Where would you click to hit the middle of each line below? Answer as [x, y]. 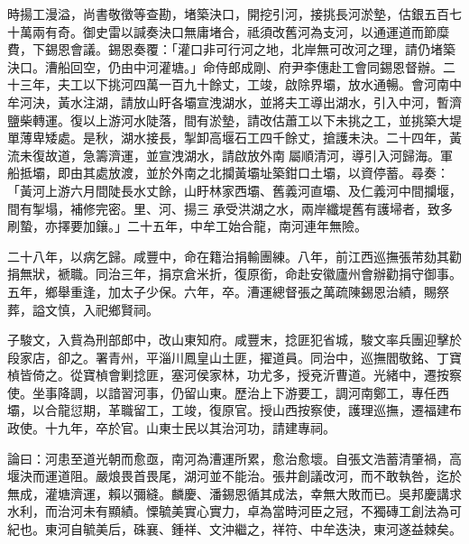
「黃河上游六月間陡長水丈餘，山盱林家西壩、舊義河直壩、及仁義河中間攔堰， [234, 190]
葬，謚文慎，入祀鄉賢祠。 [83, 309]
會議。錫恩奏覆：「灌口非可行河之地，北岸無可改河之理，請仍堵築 [262, 49]
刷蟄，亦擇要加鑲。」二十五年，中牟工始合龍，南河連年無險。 [187, 226]
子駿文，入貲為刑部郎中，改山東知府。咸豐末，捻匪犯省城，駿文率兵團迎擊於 [234, 340]
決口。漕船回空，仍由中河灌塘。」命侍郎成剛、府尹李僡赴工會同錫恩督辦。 [225, 66]
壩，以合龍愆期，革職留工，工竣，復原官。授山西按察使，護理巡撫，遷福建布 [234, 410]
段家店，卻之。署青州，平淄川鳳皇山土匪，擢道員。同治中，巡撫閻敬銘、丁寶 [234, 357]
